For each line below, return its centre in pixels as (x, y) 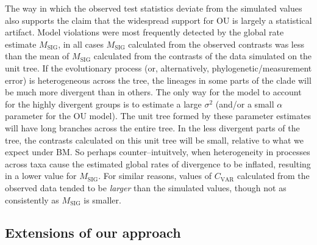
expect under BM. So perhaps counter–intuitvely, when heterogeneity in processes (158, 152)
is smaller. (102, 199)
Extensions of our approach (93, 232)
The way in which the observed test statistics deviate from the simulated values (154, 8)
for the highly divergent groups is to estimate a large (103, 104)
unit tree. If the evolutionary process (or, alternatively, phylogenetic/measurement (158, 68)
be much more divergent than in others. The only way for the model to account (153, 92)
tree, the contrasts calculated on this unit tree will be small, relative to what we (155, 140)
